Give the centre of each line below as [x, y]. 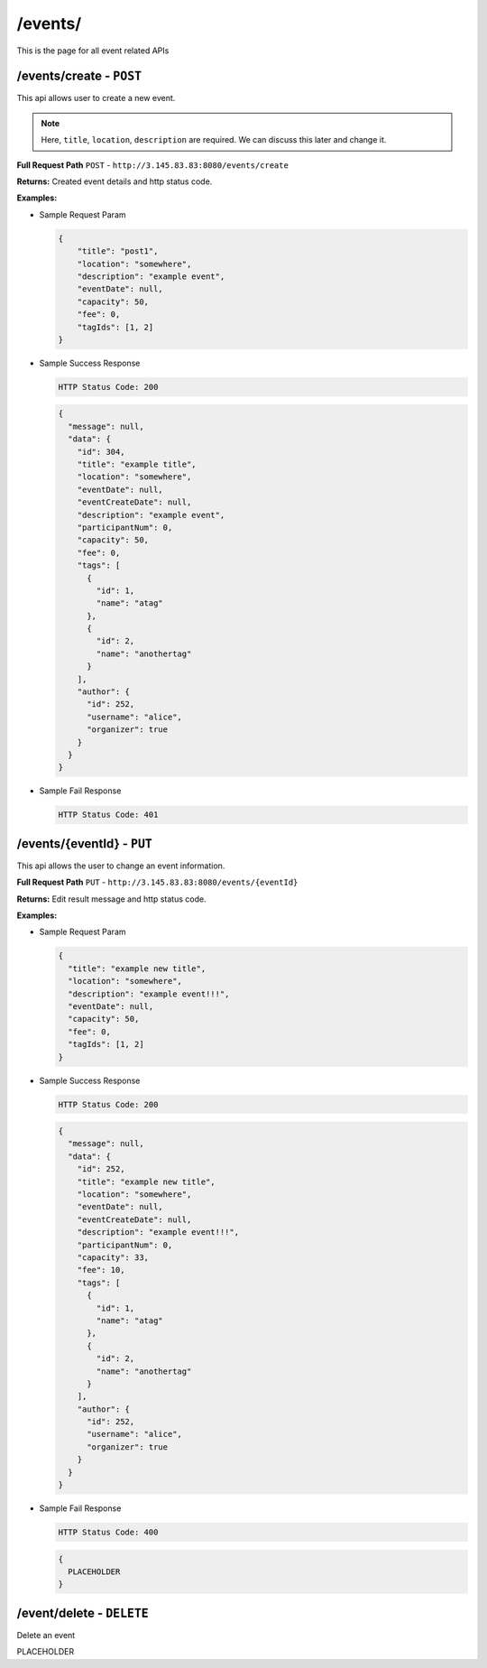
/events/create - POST [79, 76]
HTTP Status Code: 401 [108, 815]
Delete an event [46, 1635]
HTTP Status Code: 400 [108, 1532]
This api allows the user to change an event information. [121, 866]
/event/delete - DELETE [83, 1612]
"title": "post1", [118, 251]
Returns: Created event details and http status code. [115, 181]
